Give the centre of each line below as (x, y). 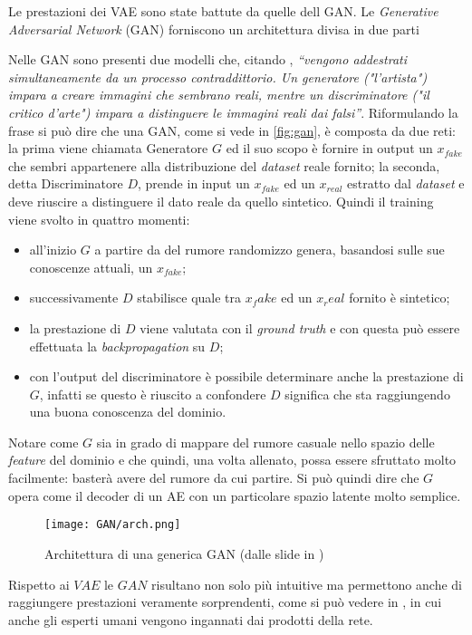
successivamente (74, 298)
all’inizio (53, 250)
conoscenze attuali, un (91, 267)
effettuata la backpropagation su (117, 346)
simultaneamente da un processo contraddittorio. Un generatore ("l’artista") (218, 77)
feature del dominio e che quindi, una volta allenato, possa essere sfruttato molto (232, 460)
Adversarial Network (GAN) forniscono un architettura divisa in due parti (214, 29)
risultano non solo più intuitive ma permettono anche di (307, 584)
